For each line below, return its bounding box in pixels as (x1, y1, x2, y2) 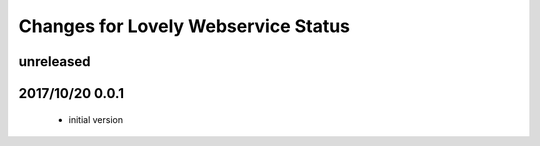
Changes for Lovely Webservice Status (18, 15, 350, 37)
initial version (68, 113, 124, 125)
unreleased (18, 53, 91, 70)
